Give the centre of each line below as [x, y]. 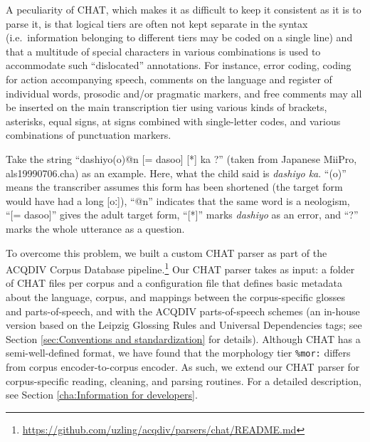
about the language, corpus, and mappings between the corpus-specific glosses [175, 296]
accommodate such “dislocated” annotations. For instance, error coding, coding [179, 65]
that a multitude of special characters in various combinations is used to [163, 51]
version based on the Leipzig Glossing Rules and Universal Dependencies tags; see [184, 325]
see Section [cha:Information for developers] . [102, 395]
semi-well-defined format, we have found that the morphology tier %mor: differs [178, 353]
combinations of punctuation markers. [89, 135]
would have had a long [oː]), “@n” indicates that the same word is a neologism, [178, 200]
